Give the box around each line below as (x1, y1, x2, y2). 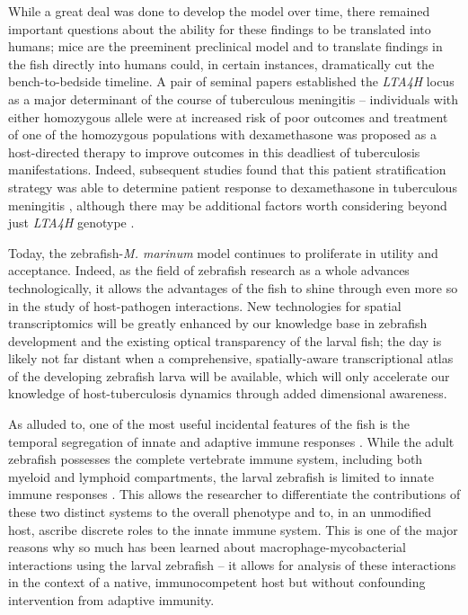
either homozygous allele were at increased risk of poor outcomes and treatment (8, 107, 448, 126)
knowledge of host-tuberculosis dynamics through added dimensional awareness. (8, 384, 447, 403)
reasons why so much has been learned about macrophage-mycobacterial (8, 538, 406, 557)
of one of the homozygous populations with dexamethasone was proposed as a (8, 125, 437, 144)
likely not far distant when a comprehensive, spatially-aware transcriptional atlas (8, 349, 454, 368)
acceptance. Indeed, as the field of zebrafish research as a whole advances (8, 261, 410, 280)
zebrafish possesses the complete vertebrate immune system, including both (8, 450, 423, 468)
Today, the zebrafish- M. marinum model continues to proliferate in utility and (8, 243, 438, 262)
